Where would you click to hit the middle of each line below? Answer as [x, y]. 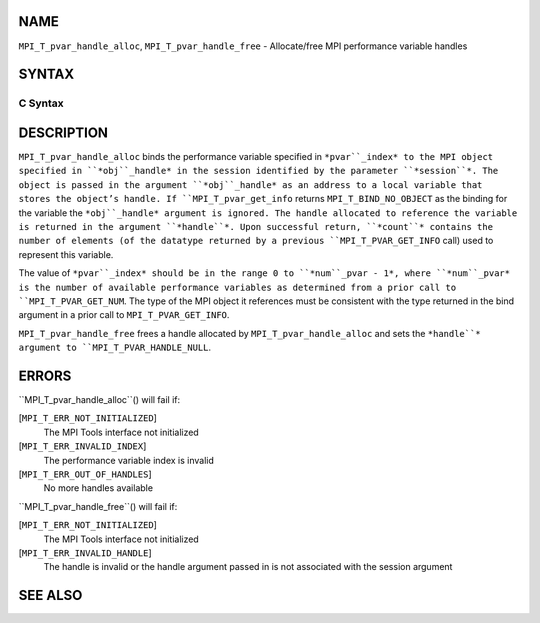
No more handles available [98, 488]
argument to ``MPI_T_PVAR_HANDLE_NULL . [115, 347]
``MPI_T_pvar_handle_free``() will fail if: [98, 506]
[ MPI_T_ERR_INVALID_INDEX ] [82, 446]
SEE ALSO [50, 595]
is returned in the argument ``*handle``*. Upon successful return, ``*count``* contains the [256, 226]
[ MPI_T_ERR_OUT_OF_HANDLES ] [85, 474]
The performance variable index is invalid [129, 460]
